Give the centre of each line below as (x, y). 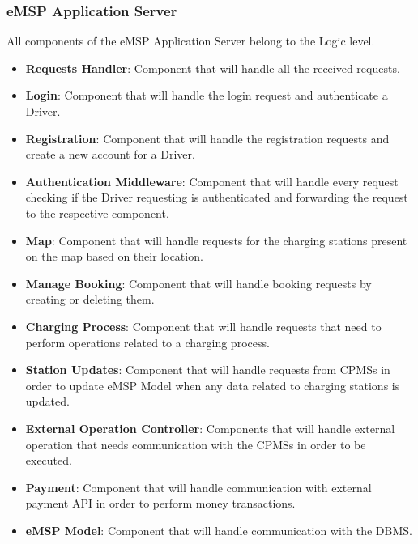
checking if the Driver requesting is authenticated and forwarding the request (217, 197)
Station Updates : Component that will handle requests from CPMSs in (208, 370)
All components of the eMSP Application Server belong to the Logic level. (191, 41)
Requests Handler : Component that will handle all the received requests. (213, 68)
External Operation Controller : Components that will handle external (210, 428)
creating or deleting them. (90, 299)
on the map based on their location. (114, 256)
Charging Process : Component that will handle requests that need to (203, 326)
